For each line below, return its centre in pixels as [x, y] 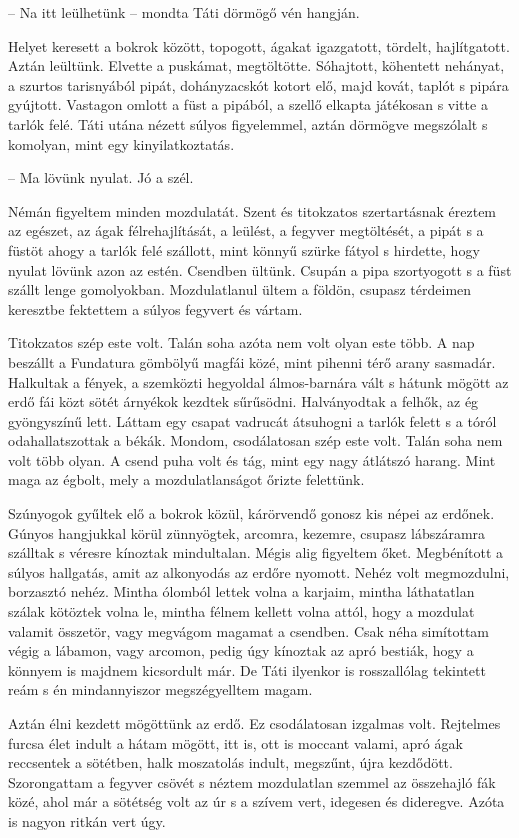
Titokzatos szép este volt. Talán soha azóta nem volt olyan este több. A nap [241, 342]
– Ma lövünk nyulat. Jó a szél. [101, 177]
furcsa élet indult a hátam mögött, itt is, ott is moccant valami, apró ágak [235, 742]
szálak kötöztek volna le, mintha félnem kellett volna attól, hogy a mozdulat [241, 611]
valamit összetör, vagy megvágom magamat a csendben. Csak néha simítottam [249, 630]
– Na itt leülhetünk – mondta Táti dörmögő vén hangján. [184, 12]
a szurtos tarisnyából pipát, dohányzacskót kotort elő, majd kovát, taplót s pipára [258, 84]
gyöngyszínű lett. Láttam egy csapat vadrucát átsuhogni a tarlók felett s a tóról [252, 420]
